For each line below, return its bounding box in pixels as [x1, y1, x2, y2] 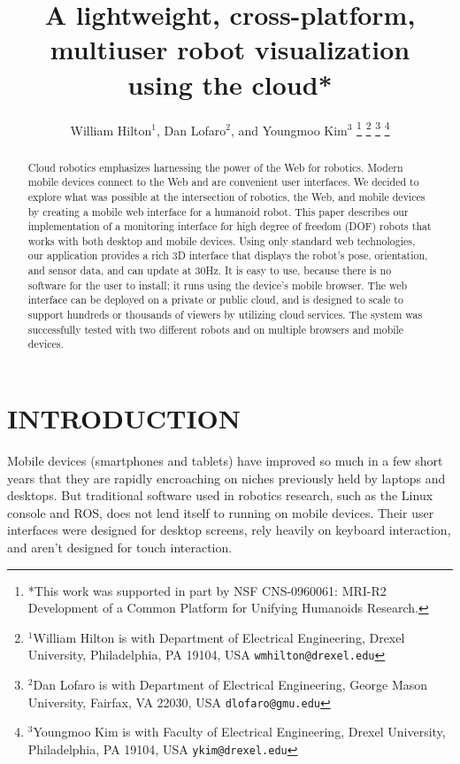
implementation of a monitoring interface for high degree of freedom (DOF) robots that [27, 219, 432, 234]
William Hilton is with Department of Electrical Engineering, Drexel [33, 628, 405, 646]
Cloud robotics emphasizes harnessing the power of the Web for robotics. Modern [27, 159, 403, 174]
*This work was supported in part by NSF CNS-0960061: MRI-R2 [27, 581, 387, 599]
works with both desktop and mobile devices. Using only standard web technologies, [27, 233, 416, 248]
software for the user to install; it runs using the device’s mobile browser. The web [27, 277, 408, 292]
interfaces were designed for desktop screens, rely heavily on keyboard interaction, [7, 521, 451, 539]
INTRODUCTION [7, 400, 241, 436]
